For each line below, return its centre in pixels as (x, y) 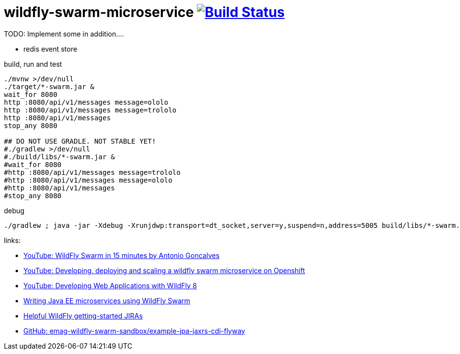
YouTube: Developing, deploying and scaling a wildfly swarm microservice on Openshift (164, 270)
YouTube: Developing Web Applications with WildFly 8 (110, 285)
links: (12, 240)
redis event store (50, 49)
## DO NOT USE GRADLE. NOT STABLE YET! (80, 141)
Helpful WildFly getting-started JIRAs (83, 316)
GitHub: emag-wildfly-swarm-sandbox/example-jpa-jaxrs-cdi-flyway (134, 331)
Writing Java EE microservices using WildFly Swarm (107, 300)
